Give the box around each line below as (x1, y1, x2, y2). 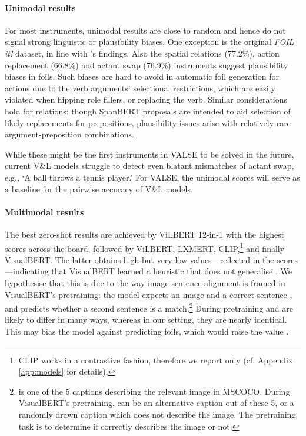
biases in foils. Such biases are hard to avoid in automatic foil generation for (5, 70, 280, 83)
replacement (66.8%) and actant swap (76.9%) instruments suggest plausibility (5, 58, 288, 71)
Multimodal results (5, 205, 84, 218)
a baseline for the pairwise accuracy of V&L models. (5, 182, 193, 195)
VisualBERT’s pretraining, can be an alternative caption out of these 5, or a (18, 396, 294, 409)
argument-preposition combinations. (5, 128, 134, 140)
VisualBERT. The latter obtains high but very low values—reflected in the (5, 253, 274, 265)
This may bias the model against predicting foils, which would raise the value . (5, 324, 289, 337)
